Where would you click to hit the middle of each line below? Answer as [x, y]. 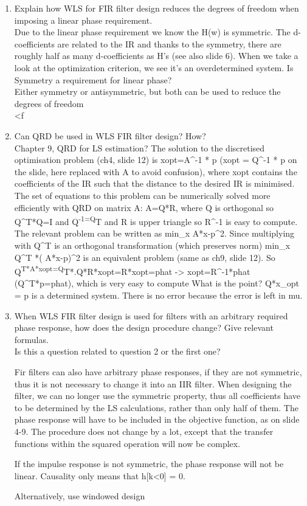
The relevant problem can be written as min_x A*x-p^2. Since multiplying [154, 233]
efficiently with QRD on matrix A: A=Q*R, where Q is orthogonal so [144, 207]
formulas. [31, 339]
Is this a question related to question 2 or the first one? [117, 351]
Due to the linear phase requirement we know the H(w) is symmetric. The [152, 32]
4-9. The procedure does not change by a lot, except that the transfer [144, 431]
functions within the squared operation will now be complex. [127, 443]
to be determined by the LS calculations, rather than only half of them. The [156, 407]
